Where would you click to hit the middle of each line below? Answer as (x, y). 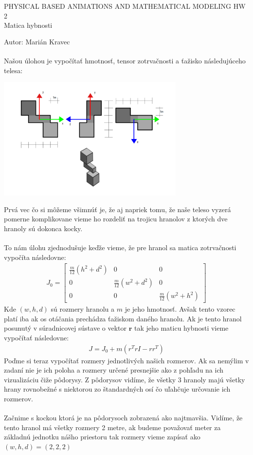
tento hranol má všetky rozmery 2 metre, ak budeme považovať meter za (112, 427)
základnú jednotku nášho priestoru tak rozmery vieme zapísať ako (102, 437)
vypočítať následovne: (36, 338)
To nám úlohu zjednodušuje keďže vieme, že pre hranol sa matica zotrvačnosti (120, 247)
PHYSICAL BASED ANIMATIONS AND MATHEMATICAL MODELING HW (125, 6)
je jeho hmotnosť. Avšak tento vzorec (180, 309)
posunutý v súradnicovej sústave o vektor (65, 328)
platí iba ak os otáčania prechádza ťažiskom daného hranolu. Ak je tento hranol (123, 318)
